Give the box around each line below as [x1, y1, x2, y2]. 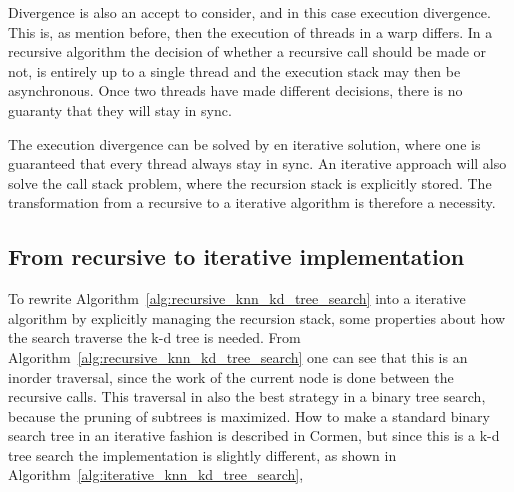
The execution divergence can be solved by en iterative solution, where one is [8, 133, 481, 154]
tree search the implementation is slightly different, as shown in [8, 444, 397, 465]
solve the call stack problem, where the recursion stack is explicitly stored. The [8, 172, 492, 193]
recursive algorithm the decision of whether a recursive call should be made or [8, 41, 487, 62]
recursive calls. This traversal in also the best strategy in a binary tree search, [8, 386, 486, 407]
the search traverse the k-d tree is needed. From [8, 327, 301, 348]
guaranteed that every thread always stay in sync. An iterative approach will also [8, 153, 507, 174]
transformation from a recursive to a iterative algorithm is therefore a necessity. [8, 192, 496, 213]
